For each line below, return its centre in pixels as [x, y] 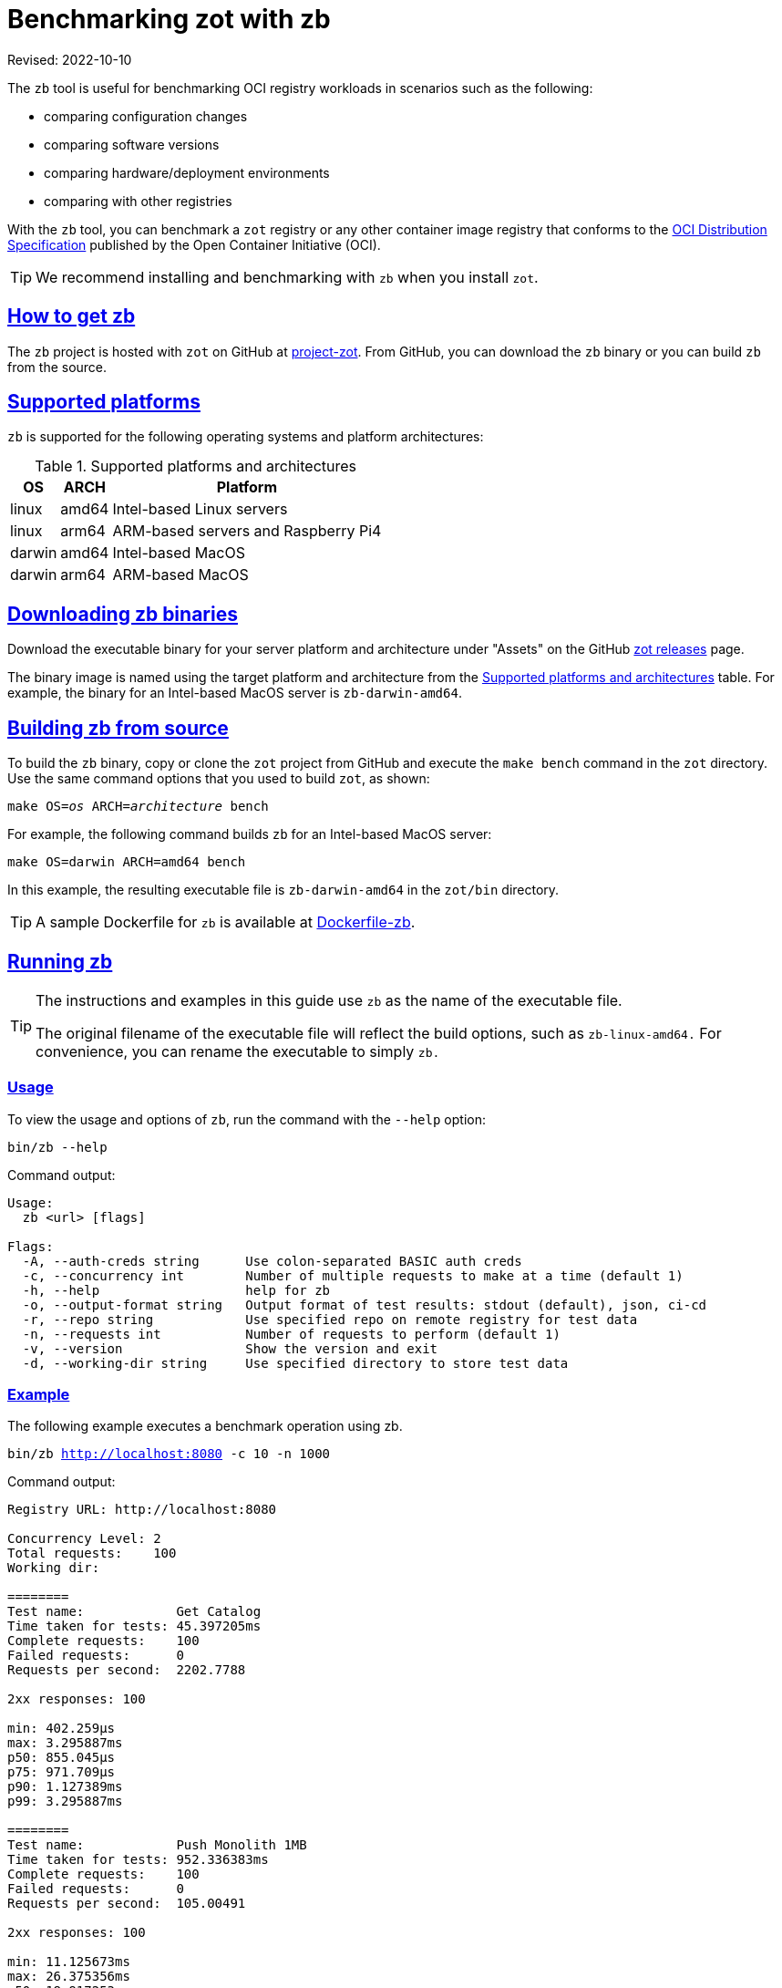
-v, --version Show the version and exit [230, 1348]
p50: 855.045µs [62, 1758]
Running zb [60, 961]
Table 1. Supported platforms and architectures [196, 466]
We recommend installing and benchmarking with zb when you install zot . [287, 277]
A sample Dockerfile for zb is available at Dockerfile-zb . [226, 922]
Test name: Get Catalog [134, 1612]
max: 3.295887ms [65, 1743]
